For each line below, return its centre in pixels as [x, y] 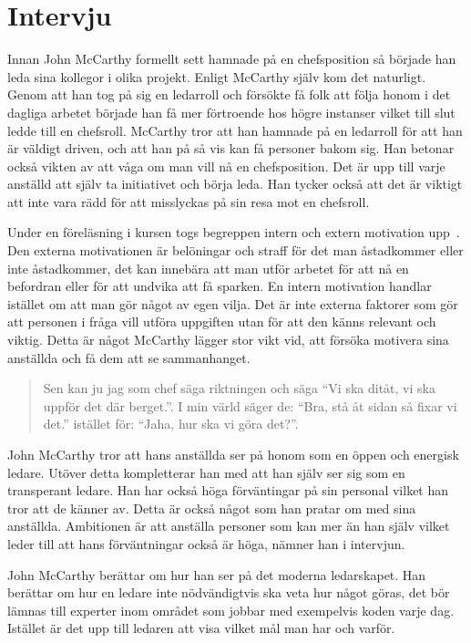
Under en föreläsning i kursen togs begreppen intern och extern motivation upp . [234, 232]
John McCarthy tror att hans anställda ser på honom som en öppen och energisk [233, 454]
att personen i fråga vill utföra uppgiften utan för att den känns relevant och [222, 321]
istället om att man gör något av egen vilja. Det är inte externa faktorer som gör [233, 303]
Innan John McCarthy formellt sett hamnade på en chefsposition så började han [232, 59]
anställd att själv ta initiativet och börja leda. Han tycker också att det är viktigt [235, 184]
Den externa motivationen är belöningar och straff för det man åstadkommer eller [235, 250]
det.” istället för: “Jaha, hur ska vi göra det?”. [171, 424]
